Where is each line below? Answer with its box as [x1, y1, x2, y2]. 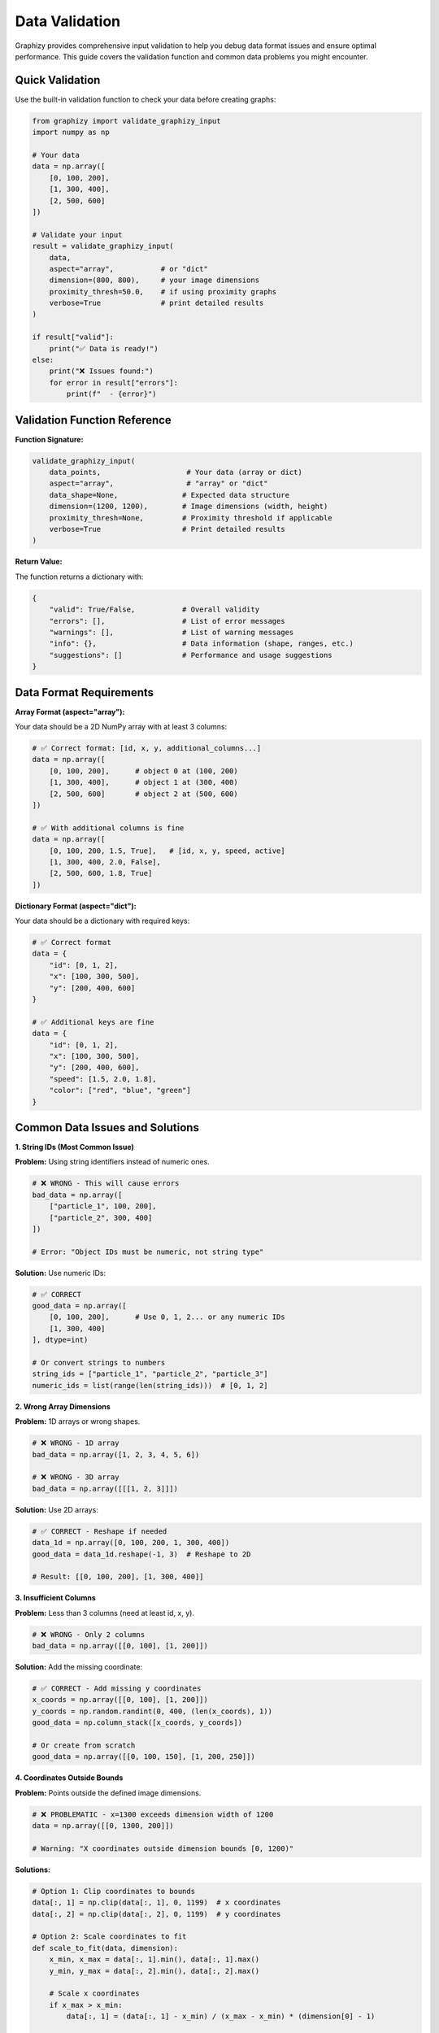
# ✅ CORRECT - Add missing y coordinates [32, 1684, 202, 1693]
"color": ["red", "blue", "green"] [49, 1086, 191, 1095]
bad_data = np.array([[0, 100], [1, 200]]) [32, 1641, 209, 1651]
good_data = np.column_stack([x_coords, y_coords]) [32, 1718, 243, 1727]
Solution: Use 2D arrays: [15, 1504, 99, 1514]
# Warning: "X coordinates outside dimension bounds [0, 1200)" [32, 1844, 294, 1853]
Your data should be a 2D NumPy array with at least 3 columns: [15, 722, 228, 732]
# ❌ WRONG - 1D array [32, 1439, 120, 1447]
